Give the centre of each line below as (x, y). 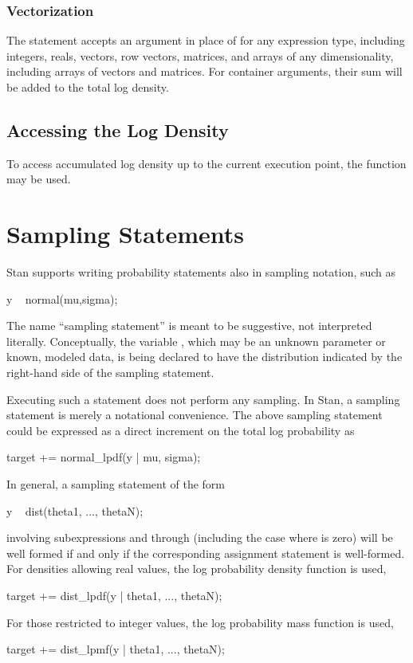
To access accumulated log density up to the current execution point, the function (206, 163)
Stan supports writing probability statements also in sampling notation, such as (201, 272)
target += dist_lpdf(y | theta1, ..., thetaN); (114, 596)
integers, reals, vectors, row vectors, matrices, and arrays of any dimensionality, (200, 55)
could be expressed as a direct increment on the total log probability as (181, 430)
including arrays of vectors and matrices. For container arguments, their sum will (205, 71)
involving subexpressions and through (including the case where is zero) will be (200, 537)
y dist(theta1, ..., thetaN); (75, 510)
